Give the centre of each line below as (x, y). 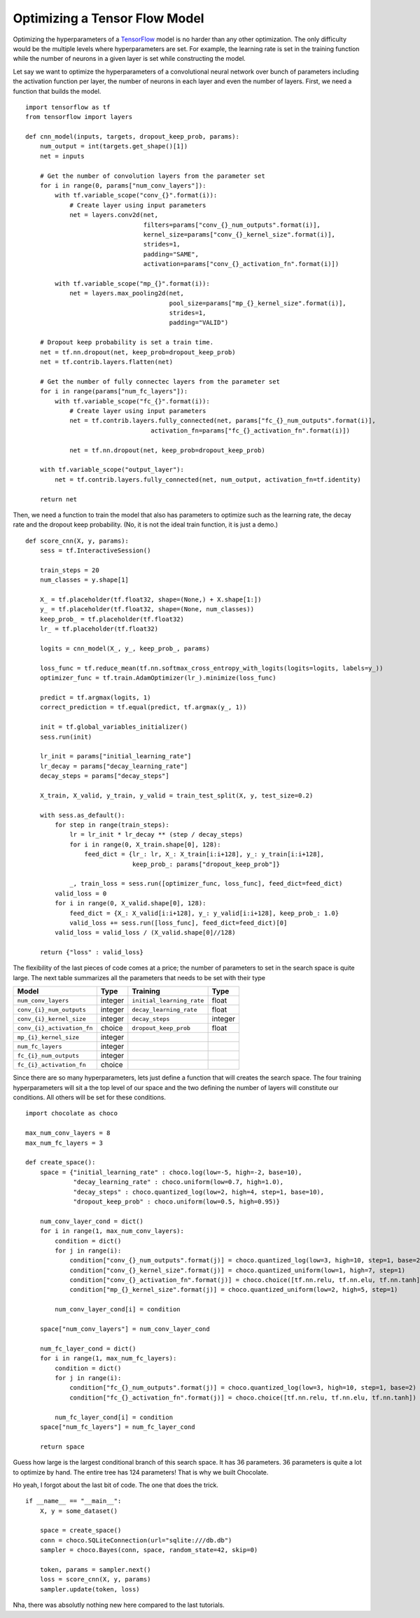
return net (58, 499)
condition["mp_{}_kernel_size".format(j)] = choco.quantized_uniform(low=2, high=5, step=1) (234, 1290)
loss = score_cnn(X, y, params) (95, 1579)
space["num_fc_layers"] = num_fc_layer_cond (117, 1427)
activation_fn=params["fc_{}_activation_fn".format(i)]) (250, 430)
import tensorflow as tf (68, 107)
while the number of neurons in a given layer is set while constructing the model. (129, 59)
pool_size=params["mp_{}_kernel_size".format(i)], (258, 303)
